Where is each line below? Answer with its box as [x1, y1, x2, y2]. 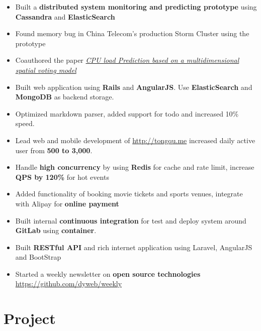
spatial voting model [15, 64, 76, 75]
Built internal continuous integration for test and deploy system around [15, 215, 246, 226]
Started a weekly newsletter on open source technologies [15, 268, 201, 279]
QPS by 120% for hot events [15, 171, 109, 182]
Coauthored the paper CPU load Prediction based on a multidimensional [15, 55, 239, 65]
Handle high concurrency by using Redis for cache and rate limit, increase [15, 162, 254, 172]
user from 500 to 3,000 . [15, 145, 93, 155]
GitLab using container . [15, 225, 97, 236]
